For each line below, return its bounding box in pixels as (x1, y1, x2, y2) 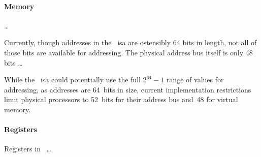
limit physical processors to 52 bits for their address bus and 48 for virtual (4, 94, 238, 105)
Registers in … (4, 143, 51, 154)
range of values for (166, 74, 224, 85)
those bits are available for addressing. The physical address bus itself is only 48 (4, 47, 253, 57)
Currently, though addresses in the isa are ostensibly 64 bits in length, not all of (4, 37, 257, 48)
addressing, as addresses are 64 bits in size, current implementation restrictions (4, 84, 251, 95)
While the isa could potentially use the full (4, 74, 141, 85)
